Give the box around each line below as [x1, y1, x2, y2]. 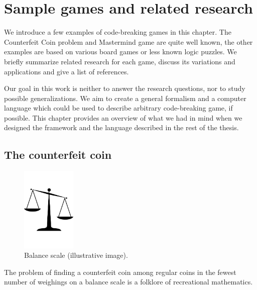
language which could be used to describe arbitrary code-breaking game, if [4, 103, 233, 113]
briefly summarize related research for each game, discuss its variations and [4, 56, 235, 66]
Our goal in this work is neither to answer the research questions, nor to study [4, 83, 245, 93]
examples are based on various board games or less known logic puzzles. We [4, 46, 237, 57]
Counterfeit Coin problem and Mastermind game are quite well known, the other [4, 36, 253, 47]
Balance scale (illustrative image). [24, 250, 128, 260]
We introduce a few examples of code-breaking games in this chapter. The [4, 27, 231, 37]
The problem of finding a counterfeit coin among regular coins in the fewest [4, 266, 236, 277]
